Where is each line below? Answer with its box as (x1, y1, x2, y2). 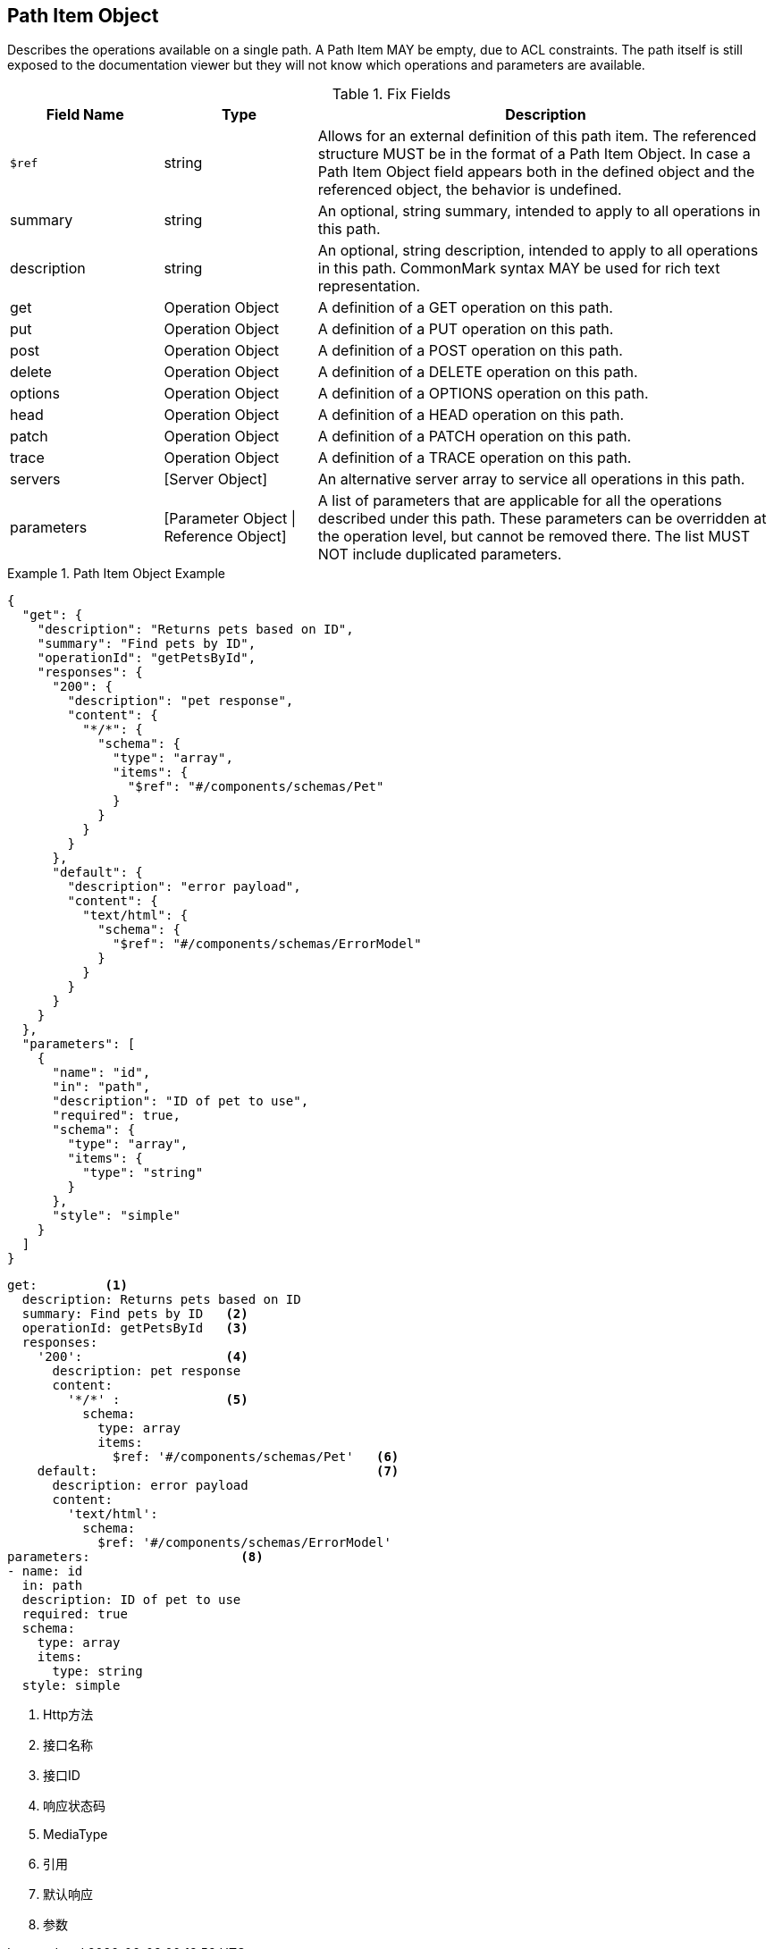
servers (10, 470, 61, 489)
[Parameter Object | (164, 509, 297, 528)
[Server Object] (164, 470, 268, 489)
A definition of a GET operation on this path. (317, 298, 613, 317)
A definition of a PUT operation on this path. (317, 320, 614, 339)
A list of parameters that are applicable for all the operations (317, 491, 722, 510)
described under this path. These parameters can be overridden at (317, 509, 767, 528)
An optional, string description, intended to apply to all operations (317, 241, 759, 260)
